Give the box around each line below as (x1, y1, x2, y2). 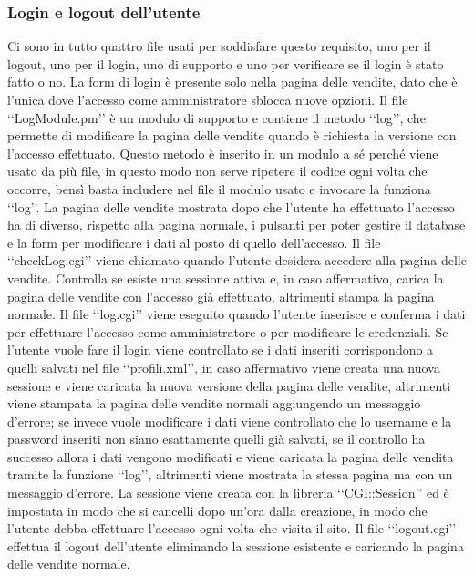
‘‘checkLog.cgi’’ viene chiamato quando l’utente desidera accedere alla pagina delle (7, 251, 467, 270)
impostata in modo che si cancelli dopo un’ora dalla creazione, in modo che (7, 500, 428, 519)
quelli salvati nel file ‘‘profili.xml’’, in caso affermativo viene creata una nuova (7, 357, 440, 376)
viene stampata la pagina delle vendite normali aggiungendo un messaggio (7, 394, 421, 413)
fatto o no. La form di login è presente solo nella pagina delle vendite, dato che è (7, 72, 458, 91)
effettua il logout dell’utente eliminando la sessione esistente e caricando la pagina (7, 536, 464, 555)
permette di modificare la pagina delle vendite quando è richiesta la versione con (7, 126, 457, 145)
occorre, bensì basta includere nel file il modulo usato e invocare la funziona (7, 179, 431, 198)
